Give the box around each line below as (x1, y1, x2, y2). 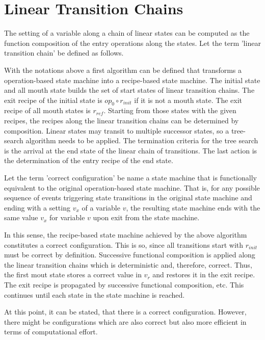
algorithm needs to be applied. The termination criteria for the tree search (25, 135, 258, 146)
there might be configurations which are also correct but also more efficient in (4, 316, 247, 327)
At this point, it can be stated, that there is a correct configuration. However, (4, 306, 247, 317)
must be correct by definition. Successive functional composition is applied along (4, 249, 255, 260)
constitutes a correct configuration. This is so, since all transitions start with (4, 239, 244, 250)
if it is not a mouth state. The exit (134, 94, 242, 105)
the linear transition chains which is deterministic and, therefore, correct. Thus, (4, 259, 252, 270)
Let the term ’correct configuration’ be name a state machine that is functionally (4, 172, 257, 183)
